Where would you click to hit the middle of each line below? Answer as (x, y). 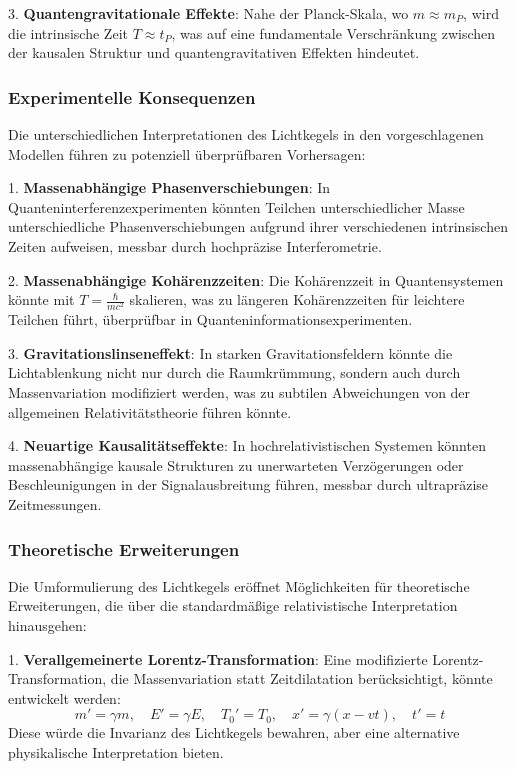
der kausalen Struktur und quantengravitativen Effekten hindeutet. (214, 52)
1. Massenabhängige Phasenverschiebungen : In (169, 187)
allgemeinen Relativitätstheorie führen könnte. (150, 411)
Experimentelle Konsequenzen (132, 96)
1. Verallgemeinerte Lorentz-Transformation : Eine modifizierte (218, 658)
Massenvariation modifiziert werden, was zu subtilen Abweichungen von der (239, 392)
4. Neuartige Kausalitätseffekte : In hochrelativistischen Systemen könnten (247, 445)
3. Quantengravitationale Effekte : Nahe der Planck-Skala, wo (208, 13)
